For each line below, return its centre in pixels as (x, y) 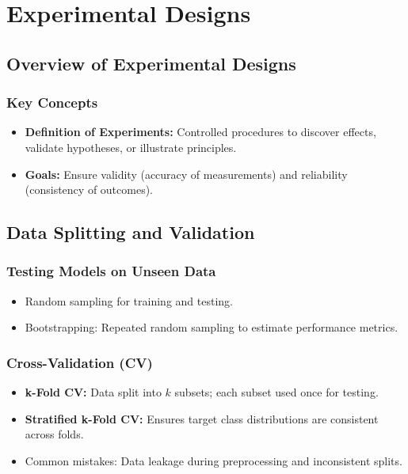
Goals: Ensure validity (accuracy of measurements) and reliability (186, 174)
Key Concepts (52, 102)
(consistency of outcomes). (89, 190)
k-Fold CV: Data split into (93, 392)
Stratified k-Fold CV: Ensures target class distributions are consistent (202, 418)
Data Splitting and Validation (131, 232)
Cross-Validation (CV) (80, 362)
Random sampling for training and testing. (129, 300)
